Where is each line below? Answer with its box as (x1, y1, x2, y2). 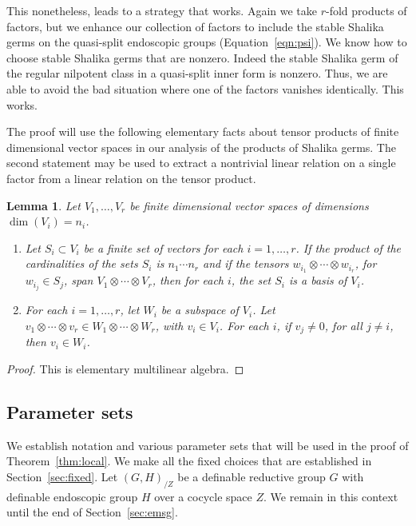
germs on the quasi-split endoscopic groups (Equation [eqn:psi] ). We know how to (6, 34, 407, 50)
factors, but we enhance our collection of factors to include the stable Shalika (6, 18, 384, 34)
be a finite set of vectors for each (83, 239, 244, 256)
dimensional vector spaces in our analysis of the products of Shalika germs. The (6, 138, 396, 155)
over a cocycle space (154, 488, 252, 504)
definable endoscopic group (6, 488, 138, 504)
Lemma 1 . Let (6, 197, 81, 213)
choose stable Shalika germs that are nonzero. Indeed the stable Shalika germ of (6, 49, 398, 66)
